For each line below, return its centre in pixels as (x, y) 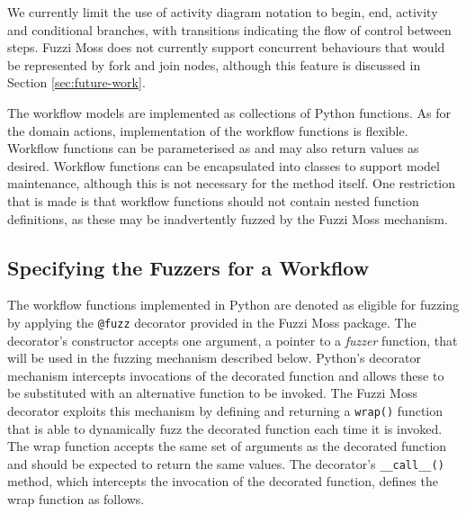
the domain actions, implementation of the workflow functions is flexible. (208, 130)
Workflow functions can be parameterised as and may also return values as (213, 148)
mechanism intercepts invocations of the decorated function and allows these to (226, 375)
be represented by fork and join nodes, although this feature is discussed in (214, 64)
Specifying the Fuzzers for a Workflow (188, 267)
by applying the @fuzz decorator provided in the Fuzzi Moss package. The (212, 322)
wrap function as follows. (76, 499)
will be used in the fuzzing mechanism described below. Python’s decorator (214, 358)
